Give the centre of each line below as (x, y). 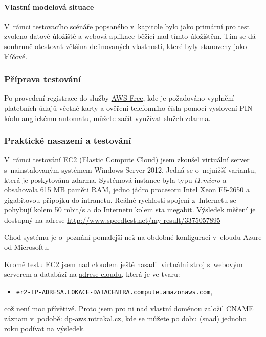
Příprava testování (43, 79)
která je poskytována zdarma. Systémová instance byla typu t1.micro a (115, 179)
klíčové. (16, 56)
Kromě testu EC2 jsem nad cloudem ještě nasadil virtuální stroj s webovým (124, 264)
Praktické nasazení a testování (68, 141)
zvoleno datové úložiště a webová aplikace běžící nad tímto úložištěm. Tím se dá (130, 36)
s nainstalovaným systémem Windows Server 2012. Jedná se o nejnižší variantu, (130, 169)
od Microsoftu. (27, 247)
